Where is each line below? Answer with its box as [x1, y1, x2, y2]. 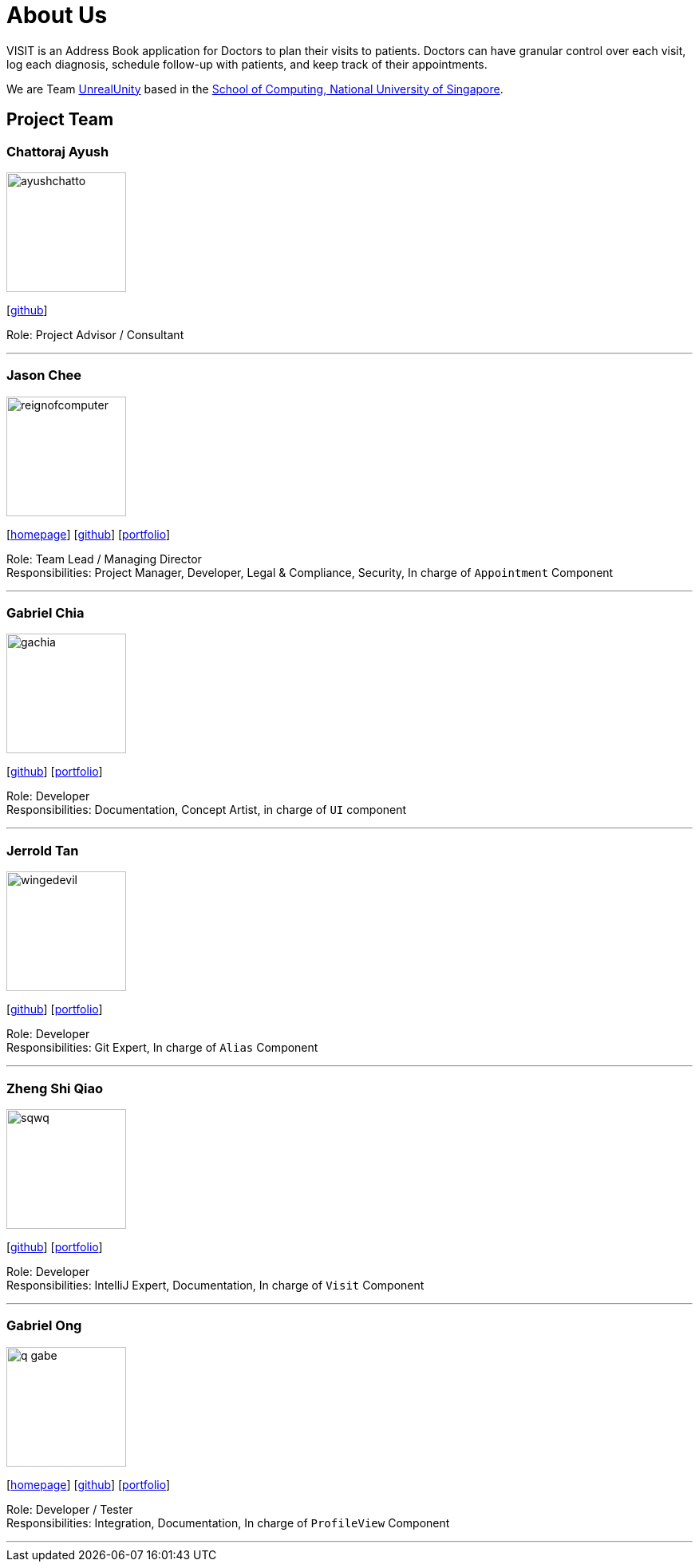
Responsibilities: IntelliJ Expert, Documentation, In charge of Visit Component [6, 1278, 425, 1292]
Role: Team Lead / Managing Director [6, 551, 202, 566]
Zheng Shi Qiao [6, 1080, 104, 1096]
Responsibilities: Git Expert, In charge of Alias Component [6, 1041, 318, 1055]
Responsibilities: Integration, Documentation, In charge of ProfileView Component [6, 1515, 450, 1530]
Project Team [6, 109, 114, 130]
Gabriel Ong [6, 1317, 82, 1334]
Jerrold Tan [6, 842, 79, 859]
